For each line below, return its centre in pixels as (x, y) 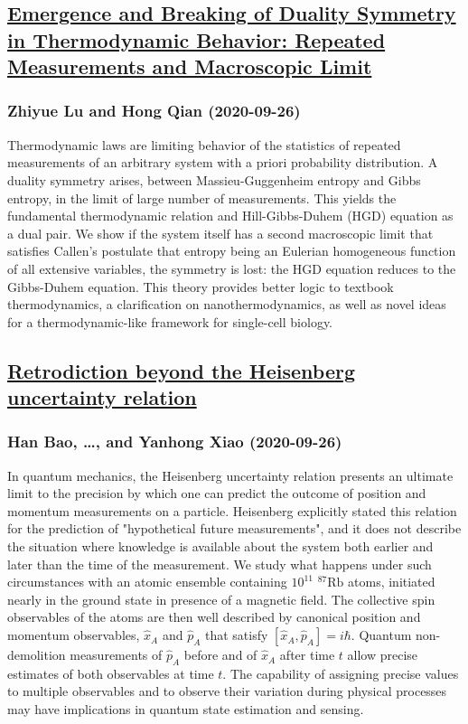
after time (307, 655)
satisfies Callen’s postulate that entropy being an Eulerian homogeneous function (232, 251)
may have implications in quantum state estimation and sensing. (186, 709)
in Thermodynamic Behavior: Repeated (197, 39)
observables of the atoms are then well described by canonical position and (214, 617)
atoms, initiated (392, 582)
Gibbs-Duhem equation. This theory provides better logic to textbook (201, 286)
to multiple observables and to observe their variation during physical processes (227, 691)
